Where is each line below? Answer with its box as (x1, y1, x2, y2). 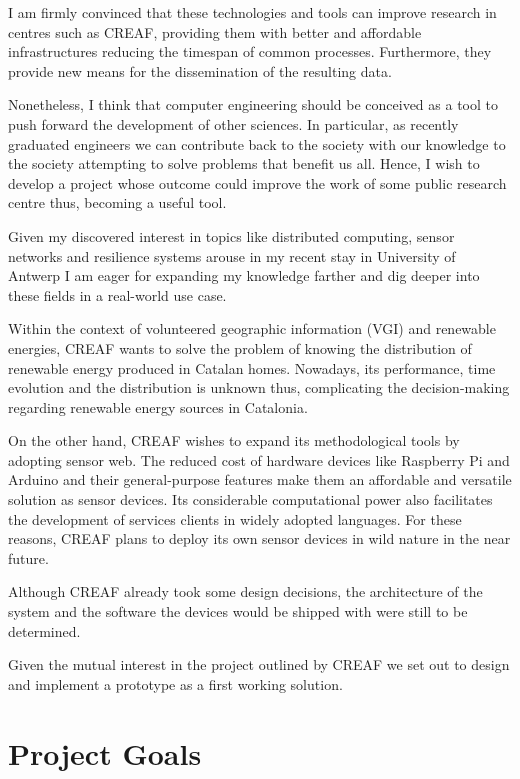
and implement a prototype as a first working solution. (8, 673, 343, 694)
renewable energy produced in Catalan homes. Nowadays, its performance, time (8, 357, 496, 378)
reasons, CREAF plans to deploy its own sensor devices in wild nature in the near (8, 528, 511, 549)
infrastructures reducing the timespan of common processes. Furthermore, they (8, 41, 492, 62)
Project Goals (8, 732, 202, 773)
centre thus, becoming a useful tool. (8, 192, 227, 213)
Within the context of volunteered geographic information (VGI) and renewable (8, 318, 496, 339)
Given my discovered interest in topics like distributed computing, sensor (8, 225, 455, 246)
